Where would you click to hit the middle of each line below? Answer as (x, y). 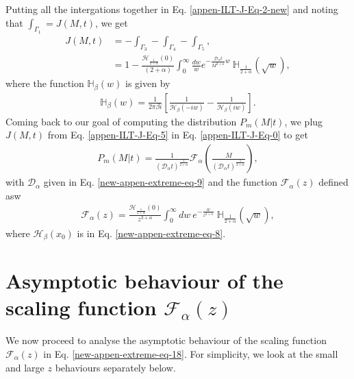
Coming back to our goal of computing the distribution (121, 121)
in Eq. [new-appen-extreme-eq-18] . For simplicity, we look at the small (191, 353)
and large (25, 367)
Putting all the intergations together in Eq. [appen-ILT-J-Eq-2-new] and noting (172, 9)
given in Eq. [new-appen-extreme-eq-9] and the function (161, 182)
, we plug (304, 121)
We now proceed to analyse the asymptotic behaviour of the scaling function (166, 340)
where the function (45, 83)
